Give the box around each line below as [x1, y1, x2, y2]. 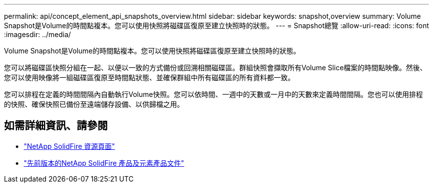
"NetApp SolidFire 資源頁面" [24, 141, 115, 150]
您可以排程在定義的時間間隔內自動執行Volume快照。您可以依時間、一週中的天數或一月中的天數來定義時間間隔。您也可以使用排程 [4, 90, 423, 98]
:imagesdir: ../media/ [4, 30, 71, 39]
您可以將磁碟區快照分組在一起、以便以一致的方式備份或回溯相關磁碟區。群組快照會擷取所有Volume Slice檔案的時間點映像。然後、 [4, 63, 427, 72]
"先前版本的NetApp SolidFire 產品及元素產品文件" [24, 158, 184, 167]
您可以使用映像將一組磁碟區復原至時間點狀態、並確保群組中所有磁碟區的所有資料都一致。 [4, 73, 295, 82]
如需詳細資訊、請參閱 [4, 119, 108, 132]
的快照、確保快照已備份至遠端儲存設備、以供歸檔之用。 [4, 100, 184, 108]
